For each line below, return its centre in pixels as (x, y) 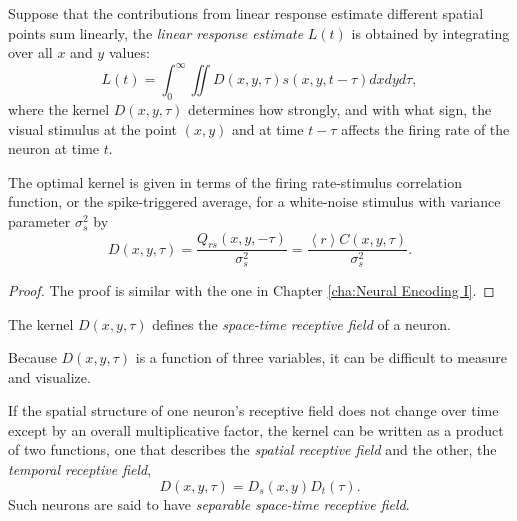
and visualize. (49, 376)
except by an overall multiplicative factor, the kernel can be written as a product (256, 429)
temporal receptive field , (80, 469)
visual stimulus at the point (93, 128)
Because (32, 357)
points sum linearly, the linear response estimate (156, 32)
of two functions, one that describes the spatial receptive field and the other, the (252, 449)
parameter (39, 221)
